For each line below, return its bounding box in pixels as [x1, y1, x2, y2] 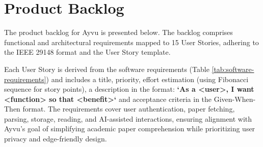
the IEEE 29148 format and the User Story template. [4, 47, 171, 57]
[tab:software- [212, 63, 254, 74]
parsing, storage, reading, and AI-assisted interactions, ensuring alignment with [4, 113, 252, 124]
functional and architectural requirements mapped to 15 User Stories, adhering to [4, 36, 259, 47]
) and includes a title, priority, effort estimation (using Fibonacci [46, 73, 249, 84]
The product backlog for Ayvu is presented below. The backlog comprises [4, 27, 233, 38]
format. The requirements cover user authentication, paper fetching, [22, 103, 235, 114]
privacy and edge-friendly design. [4, 133, 107, 144]
